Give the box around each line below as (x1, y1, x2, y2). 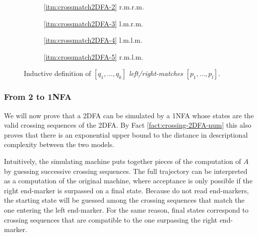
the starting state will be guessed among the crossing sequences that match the (4, 195, 245, 205)
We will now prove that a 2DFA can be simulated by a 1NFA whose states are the (4, 110, 254, 120)
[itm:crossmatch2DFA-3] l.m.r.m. (44, 18, 143, 28)
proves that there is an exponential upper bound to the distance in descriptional (4, 129, 248, 140)
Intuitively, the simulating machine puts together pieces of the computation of (4, 156, 241, 166)
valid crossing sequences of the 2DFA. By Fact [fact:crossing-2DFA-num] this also (4, 120, 252, 130)
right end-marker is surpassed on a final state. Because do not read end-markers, (4, 185, 249, 195)
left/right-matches (129, 68, 183, 79)
